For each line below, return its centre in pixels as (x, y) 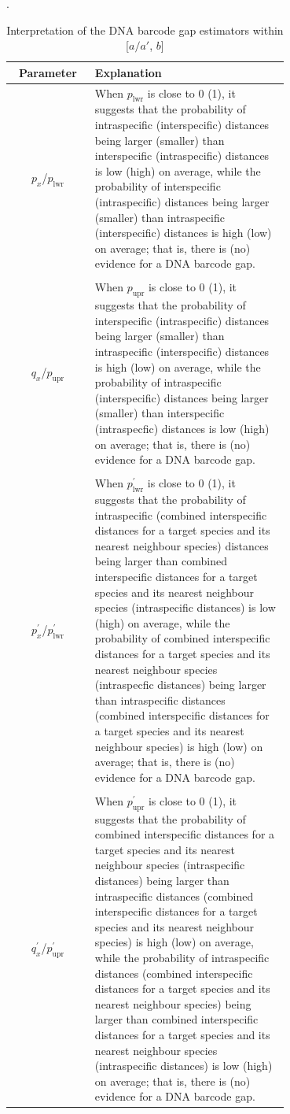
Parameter (48, 72)
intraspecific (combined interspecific (181, 514)
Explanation (128, 72)
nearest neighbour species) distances (182, 545)
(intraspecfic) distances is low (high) (182, 428)
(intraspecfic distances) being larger (180, 685)
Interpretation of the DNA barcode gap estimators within (145, 30)
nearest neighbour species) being (173, 1003)
